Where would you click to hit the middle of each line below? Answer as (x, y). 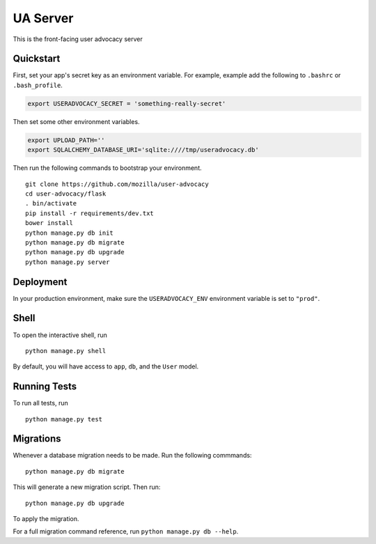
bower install (49, 223)
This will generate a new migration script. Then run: (87, 487)
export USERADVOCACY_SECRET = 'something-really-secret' (127, 103)
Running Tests (45, 387)
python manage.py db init (70, 233)
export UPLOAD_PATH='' (66, 140)
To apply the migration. (46, 519)
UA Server (43, 18)
